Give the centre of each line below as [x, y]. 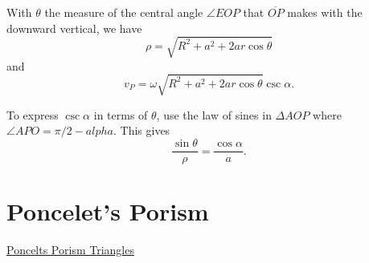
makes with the [325, 12]
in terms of [121, 114]
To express [33, 114]
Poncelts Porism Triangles [70, 250]
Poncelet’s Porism [108, 211]
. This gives [141, 130]
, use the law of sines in [214, 114]
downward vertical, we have [74, 28]
